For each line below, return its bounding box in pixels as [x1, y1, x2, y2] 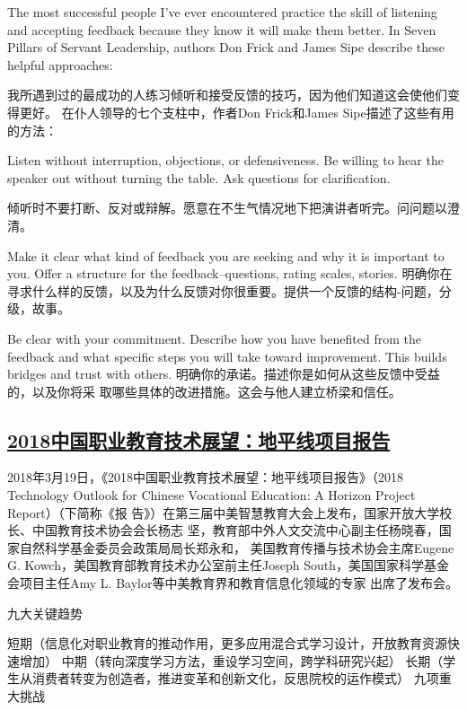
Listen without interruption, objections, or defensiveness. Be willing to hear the [7, 151, 444, 170]
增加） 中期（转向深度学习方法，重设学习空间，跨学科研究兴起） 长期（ [19, 651, 444, 670]
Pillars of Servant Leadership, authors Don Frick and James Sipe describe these [7, 38, 445, 57]
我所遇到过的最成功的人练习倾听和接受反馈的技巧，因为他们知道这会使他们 [7, 85, 447, 104]
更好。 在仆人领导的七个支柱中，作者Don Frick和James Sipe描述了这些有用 [19, 102, 454, 121]
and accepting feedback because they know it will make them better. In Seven [7, 20, 436, 39]
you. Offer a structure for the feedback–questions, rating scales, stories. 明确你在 [7, 264, 453, 283]
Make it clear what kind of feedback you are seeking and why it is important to [7, 246, 445, 265]
